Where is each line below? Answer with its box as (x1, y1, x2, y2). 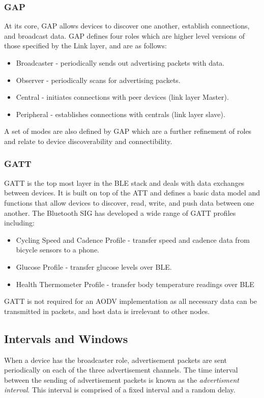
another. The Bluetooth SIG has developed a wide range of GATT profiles (4, 207, 236, 218)
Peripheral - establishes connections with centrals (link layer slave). (16, 108, 225, 119)
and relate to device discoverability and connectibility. (4, 135, 172, 146)
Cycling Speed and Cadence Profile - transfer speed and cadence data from (16, 234, 250, 245)
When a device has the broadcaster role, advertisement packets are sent (4, 354, 227, 365)
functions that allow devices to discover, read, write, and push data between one (4, 197, 254, 208)
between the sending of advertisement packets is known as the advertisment (4, 374, 239, 385)
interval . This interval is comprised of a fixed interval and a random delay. (4, 384, 236, 395)
